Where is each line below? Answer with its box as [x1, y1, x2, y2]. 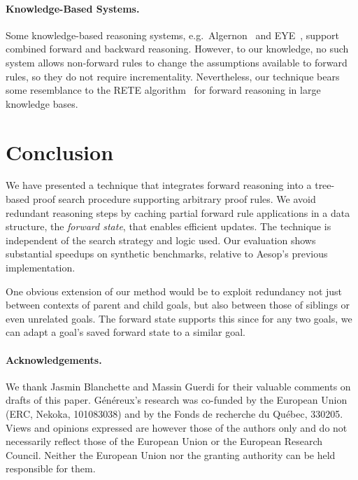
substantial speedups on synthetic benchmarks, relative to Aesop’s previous [6, 246, 328, 261]
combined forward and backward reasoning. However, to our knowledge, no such [6, 41, 349, 56]
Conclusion [6, 137, 114, 166]
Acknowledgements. [6, 352, 102, 367]
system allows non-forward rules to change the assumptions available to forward [6, 55, 348, 69]
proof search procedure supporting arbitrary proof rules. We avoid [32, 192, 316, 206]
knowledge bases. [6, 96, 78, 111]
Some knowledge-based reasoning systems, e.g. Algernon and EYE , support [6, 27, 339, 42]
